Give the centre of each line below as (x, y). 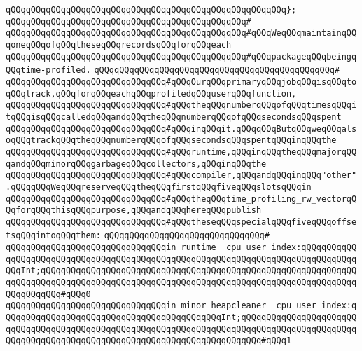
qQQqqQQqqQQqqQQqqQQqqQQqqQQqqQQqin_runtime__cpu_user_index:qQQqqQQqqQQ (181, 248)
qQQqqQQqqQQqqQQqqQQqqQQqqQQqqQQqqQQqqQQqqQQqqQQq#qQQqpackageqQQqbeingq (181, 56)
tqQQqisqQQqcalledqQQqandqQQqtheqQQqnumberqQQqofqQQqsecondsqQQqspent (174, 117)
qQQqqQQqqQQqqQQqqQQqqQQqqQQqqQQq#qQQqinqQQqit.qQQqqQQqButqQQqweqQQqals (181, 129)
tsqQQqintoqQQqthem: (54, 236)
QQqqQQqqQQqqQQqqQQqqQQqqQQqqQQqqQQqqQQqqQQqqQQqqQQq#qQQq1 (149, 341)
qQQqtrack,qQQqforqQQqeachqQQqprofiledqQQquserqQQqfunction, (151, 94)
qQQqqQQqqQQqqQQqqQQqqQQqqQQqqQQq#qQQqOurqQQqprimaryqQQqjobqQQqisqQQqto (181, 82)
